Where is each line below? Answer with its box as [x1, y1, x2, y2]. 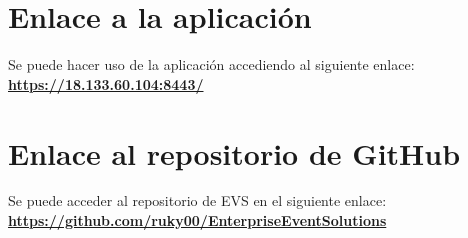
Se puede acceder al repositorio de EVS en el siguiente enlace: [8, 190, 387, 211]
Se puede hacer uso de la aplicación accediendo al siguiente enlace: [8, 54, 415, 75]
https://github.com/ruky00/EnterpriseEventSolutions [8, 210, 387, 231]
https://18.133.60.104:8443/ [8, 73, 204, 94]
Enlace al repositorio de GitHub [8, 132, 461, 173]
